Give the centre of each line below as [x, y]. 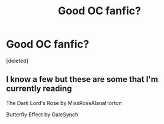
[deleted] [17, 61]
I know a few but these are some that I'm [82, 79]
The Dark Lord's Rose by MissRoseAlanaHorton [64, 103]
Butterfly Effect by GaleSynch [42, 115]
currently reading [39, 89]
